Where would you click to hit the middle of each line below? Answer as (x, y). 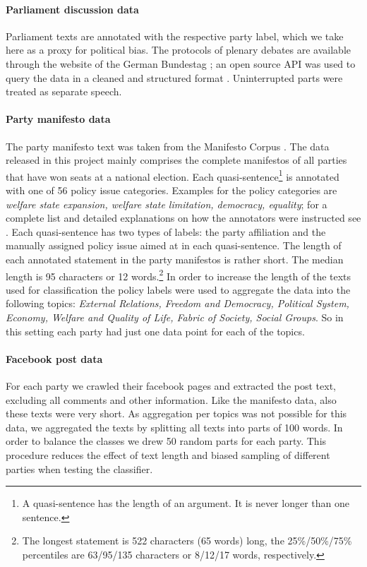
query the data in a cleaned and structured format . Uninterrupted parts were (174, 77)
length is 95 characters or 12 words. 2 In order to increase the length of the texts (179, 275)
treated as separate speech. (64, 91)
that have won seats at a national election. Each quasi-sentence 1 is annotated (173, 175)
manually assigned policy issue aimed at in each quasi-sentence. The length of (174, 245)
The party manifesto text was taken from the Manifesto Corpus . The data (168, 146)
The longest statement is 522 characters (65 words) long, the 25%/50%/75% (187, 541)
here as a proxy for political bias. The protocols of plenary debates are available (178, 50)
